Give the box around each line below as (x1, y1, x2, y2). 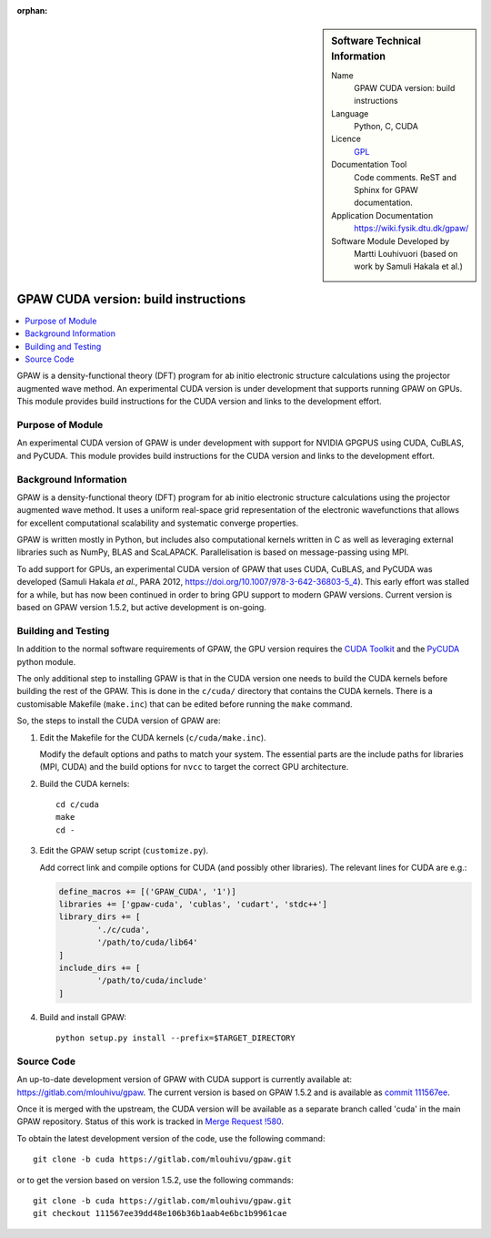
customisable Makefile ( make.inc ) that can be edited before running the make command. (16, 698, 354, 710)
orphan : (16, 5, 48, 15)
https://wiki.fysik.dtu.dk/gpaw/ (354, 223, 469, 234)
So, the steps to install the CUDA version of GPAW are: (16, 715, 222, 726)
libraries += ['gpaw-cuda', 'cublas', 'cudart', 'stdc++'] (58, 899, 327, 909)
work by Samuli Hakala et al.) (354, 261, 463, 272)
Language (331, 107, 369, 118)
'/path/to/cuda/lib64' (96, 937, 199, 947)
